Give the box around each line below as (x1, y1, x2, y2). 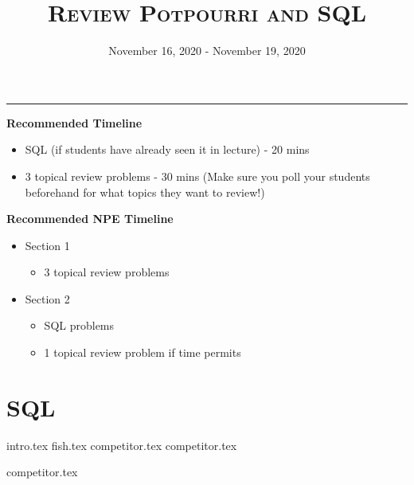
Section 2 (25, 290, 70, 307)
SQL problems (44, 317, 115, 334)
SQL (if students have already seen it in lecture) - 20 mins (25, 141, 310, 158)
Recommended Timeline (6, 114, 143, 131)
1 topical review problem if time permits (44, 344, 241, 361)
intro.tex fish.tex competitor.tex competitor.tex (6, 436, 237, 453)
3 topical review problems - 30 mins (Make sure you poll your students (25, 167, 370, 184)
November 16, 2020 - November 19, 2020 (108, 42, 306, 59)
